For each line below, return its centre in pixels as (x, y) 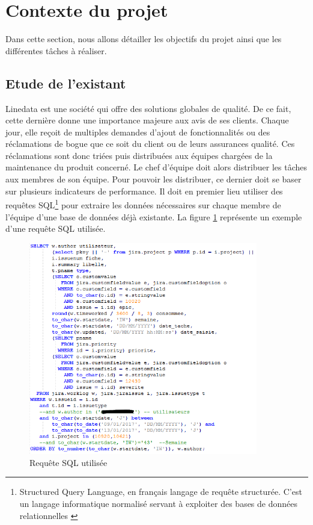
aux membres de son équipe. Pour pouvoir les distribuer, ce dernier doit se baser (153, 179)
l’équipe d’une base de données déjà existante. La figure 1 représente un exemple (154, 216)
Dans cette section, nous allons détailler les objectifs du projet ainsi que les (144, 39)
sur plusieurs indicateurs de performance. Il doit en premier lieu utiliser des (144, 191)
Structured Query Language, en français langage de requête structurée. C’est (161, 492)
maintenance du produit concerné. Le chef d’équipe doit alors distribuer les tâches (156, 167)
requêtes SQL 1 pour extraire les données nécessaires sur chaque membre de (143, 204)
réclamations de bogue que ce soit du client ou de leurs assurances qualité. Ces (150, 144)
